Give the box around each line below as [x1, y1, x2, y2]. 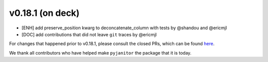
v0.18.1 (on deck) [9, 7, 80, 18]
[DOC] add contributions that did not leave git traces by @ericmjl [21, 31, 157, 37]
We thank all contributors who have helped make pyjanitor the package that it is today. [9, 50, 192, 56]
